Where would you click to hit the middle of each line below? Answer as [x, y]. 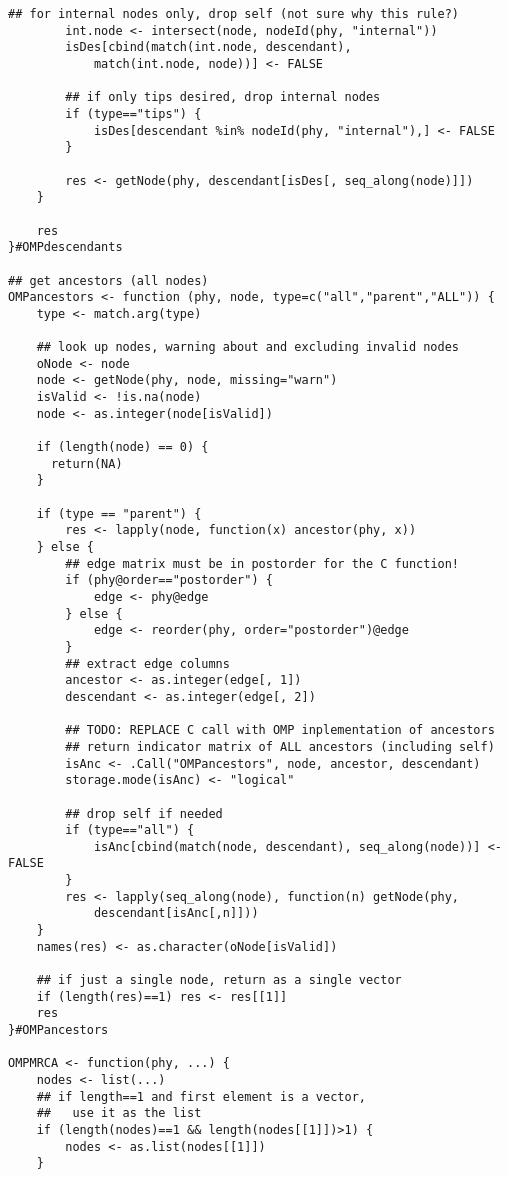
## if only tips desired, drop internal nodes [223, 97]
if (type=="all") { [130, 830]
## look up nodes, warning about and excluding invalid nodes [248, 347]
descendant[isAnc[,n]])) [176, 913]
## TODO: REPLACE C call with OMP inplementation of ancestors [280, 730]
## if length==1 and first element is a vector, [201, 1096]
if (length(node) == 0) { [122, 447]
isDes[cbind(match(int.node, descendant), [208, 47]
